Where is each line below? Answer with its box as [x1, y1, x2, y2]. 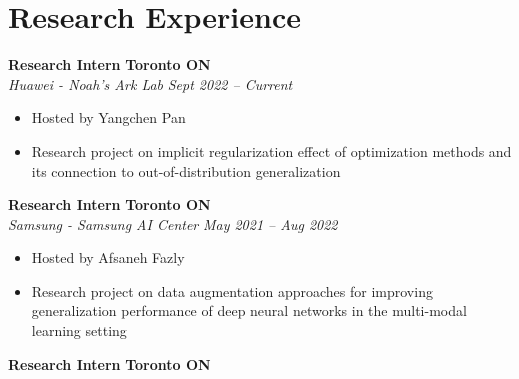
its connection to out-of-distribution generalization [31, 160, 341, 181]
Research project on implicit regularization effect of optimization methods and [31, 140, 512, 161]
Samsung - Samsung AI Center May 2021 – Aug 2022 [8, 213, 338, 234]
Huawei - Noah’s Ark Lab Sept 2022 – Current [8, 73, 293, 94]
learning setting [31, 320, 127, 341]
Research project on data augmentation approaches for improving [31, 280, 433, 301]
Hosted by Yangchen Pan [31, 107, 186, 128]
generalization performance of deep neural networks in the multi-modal [31, 300, 467, 321]
